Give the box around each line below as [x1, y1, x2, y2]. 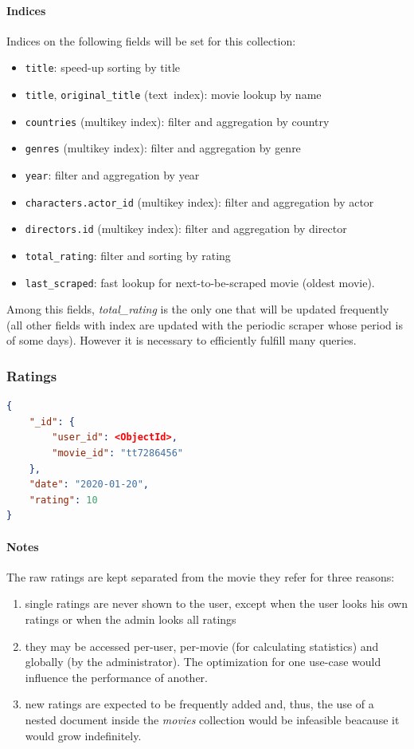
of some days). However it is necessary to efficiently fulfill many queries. [6, 332, 357, 349]
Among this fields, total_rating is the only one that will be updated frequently [6, 301, 389, 317]
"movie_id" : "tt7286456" [52, 447, 183, 459]
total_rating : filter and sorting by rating [25, 246, 231, 263]
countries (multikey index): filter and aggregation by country [25, 112, 330, 129]
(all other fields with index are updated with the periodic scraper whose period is [6, 316, 403, 333]
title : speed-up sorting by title [25, 59, 181, 76]
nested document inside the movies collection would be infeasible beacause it [25, 712, 400, 727]
